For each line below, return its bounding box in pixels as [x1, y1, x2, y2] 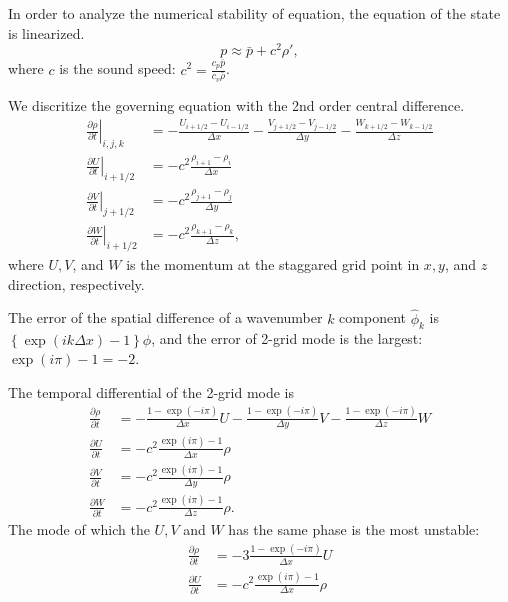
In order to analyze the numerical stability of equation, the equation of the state [8, 3, 501, 23]
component [339, 307, 406, 328]
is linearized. [8, 22, 85, 43]
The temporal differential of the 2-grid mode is [8, 381, 295, 402]
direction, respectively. [8, 273, 145, 294]
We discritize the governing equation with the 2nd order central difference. [8, 95, 465, 116]
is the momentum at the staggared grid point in [126, 254, 420, 275]
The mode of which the [8, 518, 150, 539]
